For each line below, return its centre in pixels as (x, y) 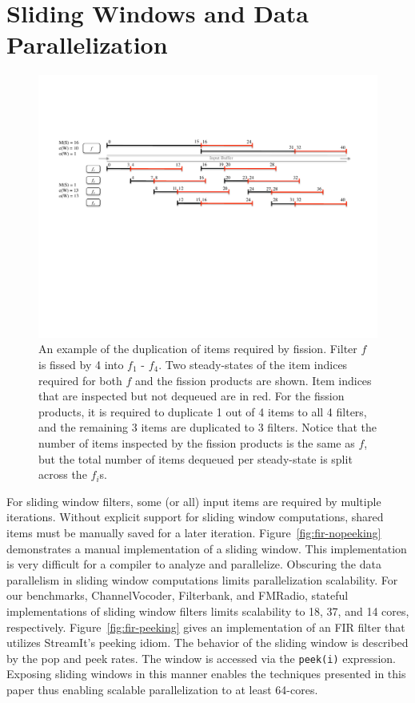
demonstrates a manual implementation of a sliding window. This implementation (207, 548)
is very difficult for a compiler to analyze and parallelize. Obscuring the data (194, 564)
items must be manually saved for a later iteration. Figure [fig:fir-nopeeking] (194, 532)
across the (63, 474)
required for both (80, 380)
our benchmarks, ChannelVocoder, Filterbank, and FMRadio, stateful (178, 595)
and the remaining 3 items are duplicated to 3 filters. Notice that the (207, 427)
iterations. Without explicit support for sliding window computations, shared (195, 517)
